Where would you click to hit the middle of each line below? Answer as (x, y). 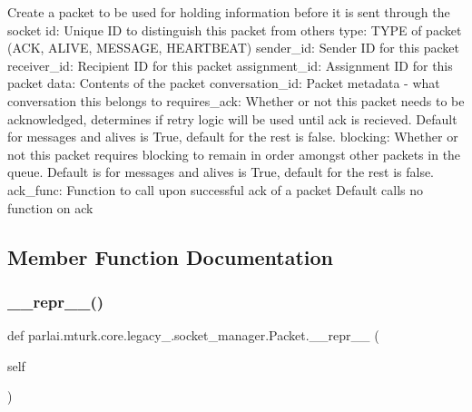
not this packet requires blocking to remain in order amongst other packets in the (234, 154)
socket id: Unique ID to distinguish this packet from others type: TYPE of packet (235, 29)
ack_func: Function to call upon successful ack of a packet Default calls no (216, 189)
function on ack (50, 207)
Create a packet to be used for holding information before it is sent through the (229, 12)
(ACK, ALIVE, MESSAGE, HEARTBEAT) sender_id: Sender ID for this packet (233, 48)
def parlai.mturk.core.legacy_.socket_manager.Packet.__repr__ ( (193, 335)
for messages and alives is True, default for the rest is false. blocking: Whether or (233, 137)
